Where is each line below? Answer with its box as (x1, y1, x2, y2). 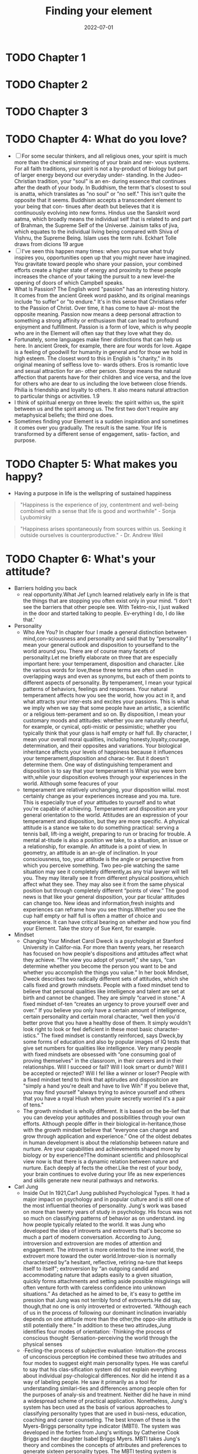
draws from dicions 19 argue (14, 241, 84, 248)
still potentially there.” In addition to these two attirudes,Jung (22, 1322, 171, 1329)
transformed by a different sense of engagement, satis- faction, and (14, 431, 180, 438)
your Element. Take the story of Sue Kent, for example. (22, 925, 156, 932)
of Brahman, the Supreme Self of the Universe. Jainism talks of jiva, (14, 222, 179, 229)
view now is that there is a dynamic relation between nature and (22, 1158, 178, 1165)
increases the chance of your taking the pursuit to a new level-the (14, 273, 175, 280)
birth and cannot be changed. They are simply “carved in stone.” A (22, 994, 186, 1002)
